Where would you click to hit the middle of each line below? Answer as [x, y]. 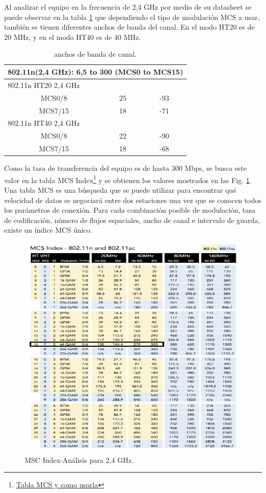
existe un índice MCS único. [48, 230]
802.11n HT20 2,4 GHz [44, 85]
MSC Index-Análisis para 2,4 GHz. [79, 460]
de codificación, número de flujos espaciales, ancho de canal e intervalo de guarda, [132, 220]
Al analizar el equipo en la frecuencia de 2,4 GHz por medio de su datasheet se [128, 7]
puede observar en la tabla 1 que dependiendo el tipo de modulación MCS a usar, [132, 17]
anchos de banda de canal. [95, 54]
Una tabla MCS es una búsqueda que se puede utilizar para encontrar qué [120, 189]
